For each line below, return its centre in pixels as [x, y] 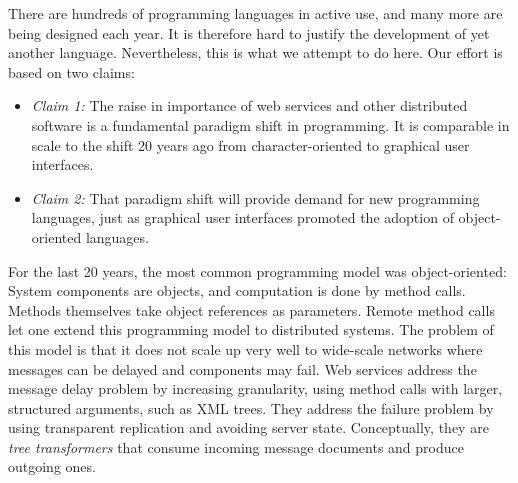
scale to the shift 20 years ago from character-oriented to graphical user [250, 144]
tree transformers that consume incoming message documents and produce [236, 446]
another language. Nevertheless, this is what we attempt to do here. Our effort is [255, 52]
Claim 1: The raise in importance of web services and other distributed [249, 105]
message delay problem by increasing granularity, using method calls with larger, [255, 388]
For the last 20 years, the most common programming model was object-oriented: [257, 270]
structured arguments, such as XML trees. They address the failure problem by [251, 407]
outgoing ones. [52, 466]
